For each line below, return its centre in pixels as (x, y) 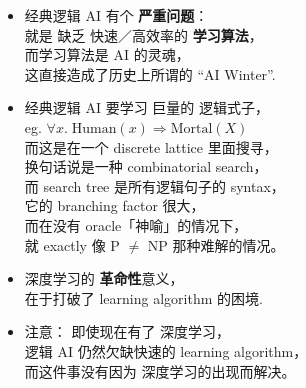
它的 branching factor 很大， (114, 205)
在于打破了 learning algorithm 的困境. (143, 297)
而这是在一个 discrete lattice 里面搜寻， (151, 146)
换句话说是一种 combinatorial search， (146, 166)
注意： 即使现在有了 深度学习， (127, 331)
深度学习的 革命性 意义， (104, 278)
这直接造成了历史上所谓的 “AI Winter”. (150, 73)
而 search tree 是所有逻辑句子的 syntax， (154, 185)
